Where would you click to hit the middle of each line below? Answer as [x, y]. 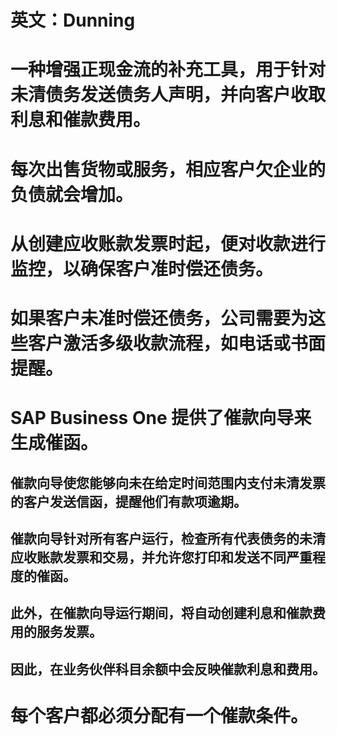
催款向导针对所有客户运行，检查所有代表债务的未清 [168, 538]
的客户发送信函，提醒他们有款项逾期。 [128, 501]
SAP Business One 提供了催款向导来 [161, 418]
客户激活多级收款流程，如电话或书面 [177, 343]
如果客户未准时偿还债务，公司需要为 [159, 318]
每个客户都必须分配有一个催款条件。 [159, 715]
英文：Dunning [73, 20]
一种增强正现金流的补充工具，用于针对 [168, 70]
